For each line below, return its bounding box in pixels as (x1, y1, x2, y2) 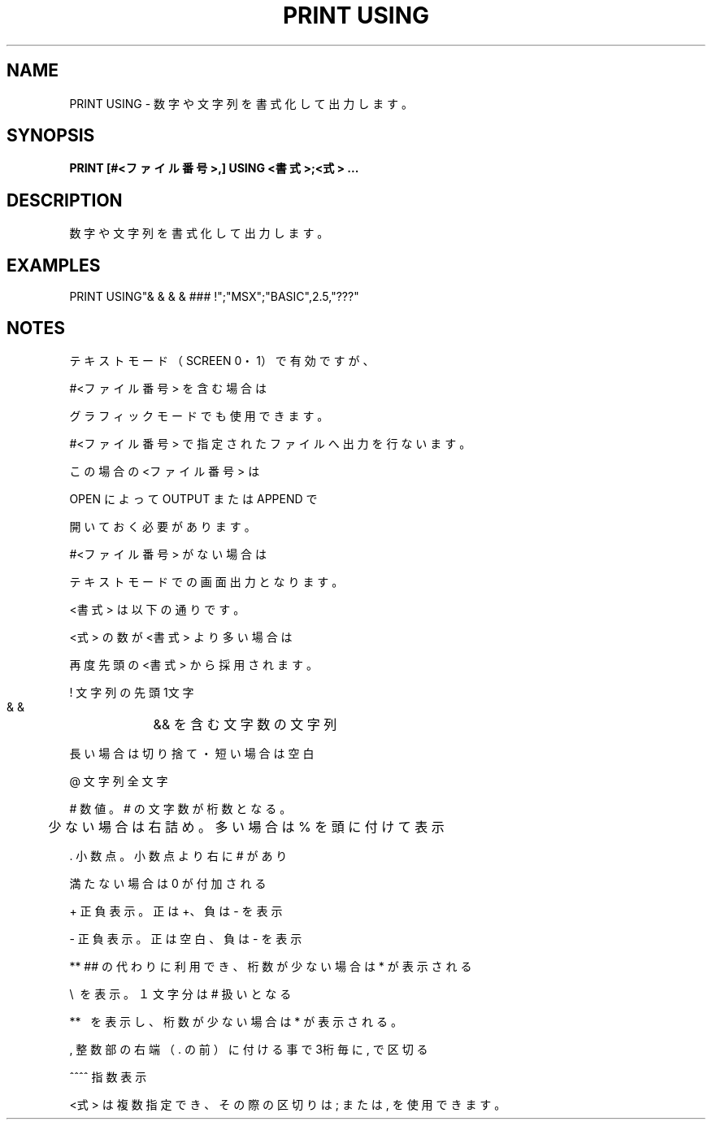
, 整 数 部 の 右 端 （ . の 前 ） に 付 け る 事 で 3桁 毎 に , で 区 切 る (69, 1041, 428, 1056)
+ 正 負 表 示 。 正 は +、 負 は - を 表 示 (69, 903, 283, 918)
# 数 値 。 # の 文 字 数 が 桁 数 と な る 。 (69, 801, 292, 815)
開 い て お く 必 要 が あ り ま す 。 (69, 519, 256, 533)
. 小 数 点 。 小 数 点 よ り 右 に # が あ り (69, 848, 288, 863)
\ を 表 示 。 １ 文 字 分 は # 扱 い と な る (69, 986, 292, 1001)
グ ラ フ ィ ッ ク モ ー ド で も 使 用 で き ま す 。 (69, 408, 329, 423)
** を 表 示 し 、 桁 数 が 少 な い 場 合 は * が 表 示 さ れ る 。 (69, 1014, 402, 1028)
